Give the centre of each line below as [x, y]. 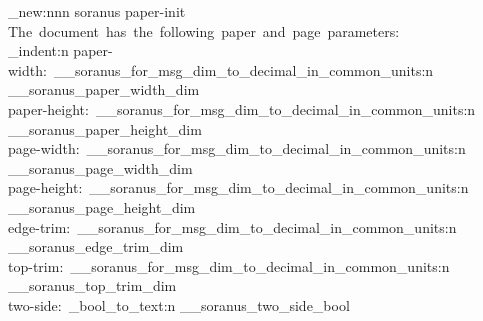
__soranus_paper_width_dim [104, 89]
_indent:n [38, 50]
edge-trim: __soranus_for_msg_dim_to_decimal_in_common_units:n [232, 226]
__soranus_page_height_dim [102, 206]
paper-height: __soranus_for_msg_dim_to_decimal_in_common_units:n [242, 108]
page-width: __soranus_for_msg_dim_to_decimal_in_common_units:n [237, 148]
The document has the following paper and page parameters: [204, 30]
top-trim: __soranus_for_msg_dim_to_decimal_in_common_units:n [229, 265]
